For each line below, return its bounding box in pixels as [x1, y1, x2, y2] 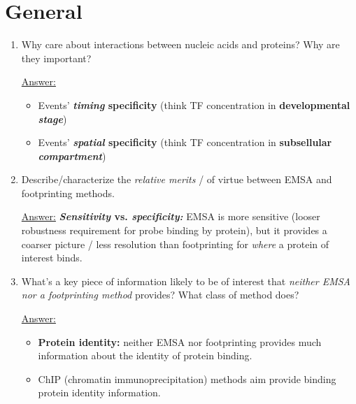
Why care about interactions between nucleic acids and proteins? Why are [21, 37, 340, 52]
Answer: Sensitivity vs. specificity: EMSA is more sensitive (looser [21, 209, 320, 224]
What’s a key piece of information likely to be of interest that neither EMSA [21, 273, 351, 288]
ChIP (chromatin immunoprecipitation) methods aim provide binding [38, 371, 336, 386]
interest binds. [21, 250, 83, 265]
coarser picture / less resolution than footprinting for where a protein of [21, 236, 329, 251]
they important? [21, 50, 92, 65]
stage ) [38, 111, 67, 126]
